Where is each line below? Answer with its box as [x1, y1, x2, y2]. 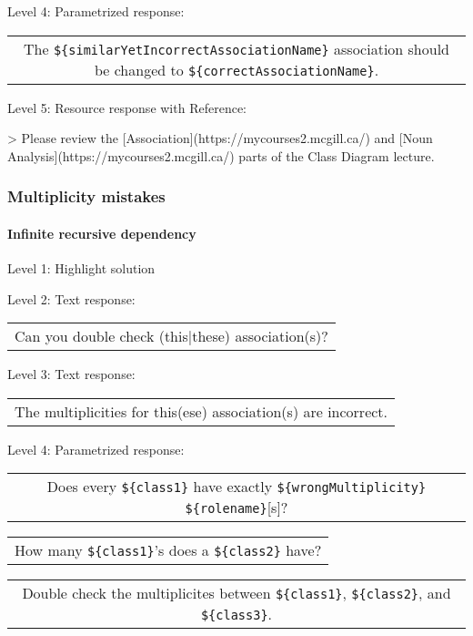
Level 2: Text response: [7, 289, 136, 308]
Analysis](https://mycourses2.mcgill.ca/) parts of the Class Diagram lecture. [7, 146, 435, 165]
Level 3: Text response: [7, 364, 136, 384]
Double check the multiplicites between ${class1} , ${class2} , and [22, 582, 451, 604]
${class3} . [200, 603, 273, 625]
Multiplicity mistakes [7, 185, 166, 208]
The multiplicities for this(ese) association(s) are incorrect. [15, 400, 388, 422]
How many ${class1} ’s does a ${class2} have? [15, 539, 322, 561]
